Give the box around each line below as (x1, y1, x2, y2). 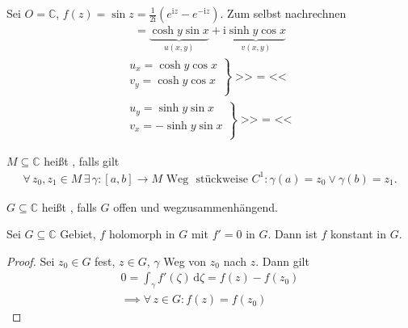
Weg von (163, 252, 207, 269)
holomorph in (108, 225, 175, 242)
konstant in (330, 225, 386, 242)
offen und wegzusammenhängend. (113, 198, 279, 215)
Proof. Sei (6, 252, 55, 269)
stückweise (196, 173, 248, 185)
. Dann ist (267, 225, 318, 242)
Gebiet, (60, 225, 96, 242)
